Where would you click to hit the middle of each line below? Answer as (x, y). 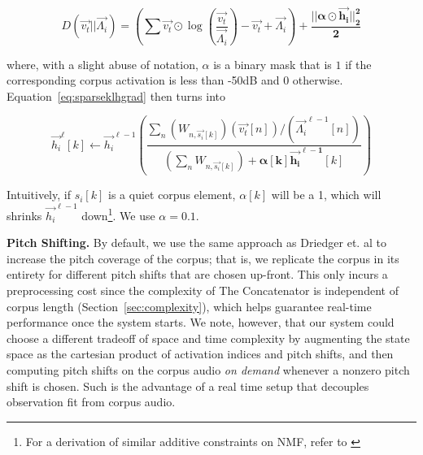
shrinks (24, 215)
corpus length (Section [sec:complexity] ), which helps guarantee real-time (189, 306)
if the (358, 64)
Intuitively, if (39, 195)
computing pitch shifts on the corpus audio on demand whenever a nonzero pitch (208, 370)
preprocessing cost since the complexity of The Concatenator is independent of (203, 290)
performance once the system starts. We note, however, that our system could (201, 322)
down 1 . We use (118, 214)
